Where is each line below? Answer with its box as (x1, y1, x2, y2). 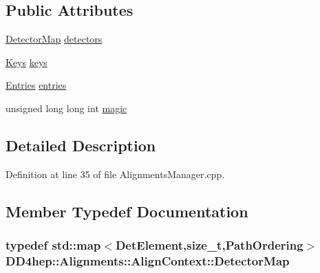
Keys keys (6, 54, 47, 69)
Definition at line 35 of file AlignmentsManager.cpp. (6, 166, 225, 181)
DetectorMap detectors (6, 32, 103, 46)
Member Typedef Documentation (6, 200, 248, 221)
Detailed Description (6, 134, 156, 155)
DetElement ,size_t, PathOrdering (115, 237, 303, 254)
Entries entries (6, 78, 67, 92)
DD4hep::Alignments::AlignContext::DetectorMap (6, 252, 290, 269)
